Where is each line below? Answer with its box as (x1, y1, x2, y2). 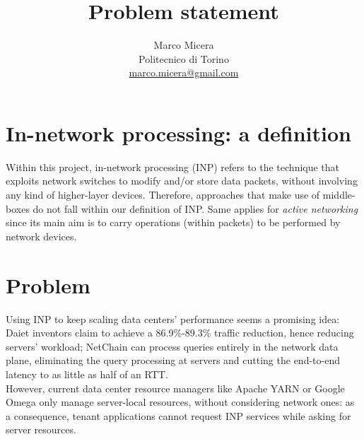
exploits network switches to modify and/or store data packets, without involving (6, 173, 358, 188)
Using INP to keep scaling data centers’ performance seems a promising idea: (6, 311, 340, 326)
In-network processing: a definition (6, 118, 351, 147)
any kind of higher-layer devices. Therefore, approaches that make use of (6, 187, 320, 202)
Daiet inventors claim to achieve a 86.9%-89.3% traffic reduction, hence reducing (6, 325, 354, 340)
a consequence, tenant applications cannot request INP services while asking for (6, 408, 351, 423)
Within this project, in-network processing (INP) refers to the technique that (6, 159, 340, 174)
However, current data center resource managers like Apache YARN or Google (6, 380, 345, 395)
